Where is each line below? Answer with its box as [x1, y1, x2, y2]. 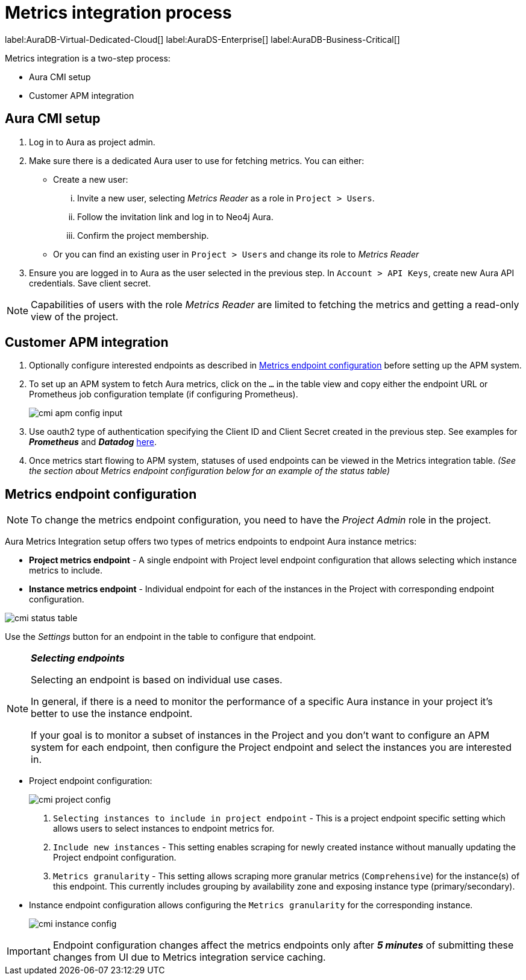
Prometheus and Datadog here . [29, 437, 157, 447]
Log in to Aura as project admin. [29, 136, 155, 147]
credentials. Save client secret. [29, 277, 151, 288]
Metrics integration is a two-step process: [5, 52, 171, 63]
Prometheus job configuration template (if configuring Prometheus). [29, 389, 298, 400]
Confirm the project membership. [77, 230, 209, 241]
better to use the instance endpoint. [31, 707, 193, 720]
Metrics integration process [5, 2, 232, 23]
